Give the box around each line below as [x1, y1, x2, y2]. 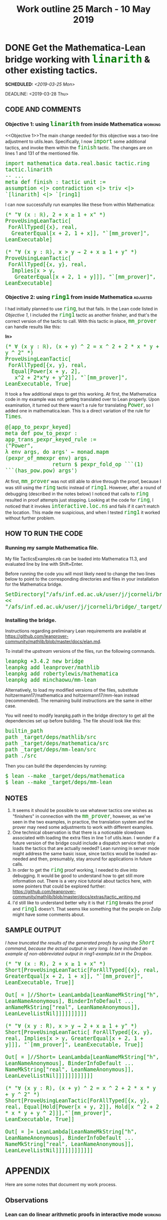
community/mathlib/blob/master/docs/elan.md [5, 638, 100, 644]
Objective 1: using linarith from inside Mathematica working [5, 120, 161, 128]
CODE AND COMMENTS [5, 105, 81, 114]
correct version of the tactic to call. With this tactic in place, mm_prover [5, 317, 157, 324]
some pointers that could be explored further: [12, 883, 106, 889]
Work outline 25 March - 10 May [16, 3, 151, 15]
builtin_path [5, 727, 43, 734]
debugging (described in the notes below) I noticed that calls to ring [5, 490, 149, 497]
